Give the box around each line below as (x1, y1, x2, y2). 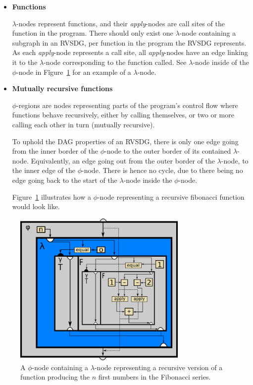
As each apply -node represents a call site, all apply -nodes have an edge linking (12, 47, 248, 57)
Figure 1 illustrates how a (12, 191, 91, 202)
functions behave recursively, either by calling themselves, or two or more (12, 110, 234, 120)
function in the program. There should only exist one (12, 28, 173, 38)
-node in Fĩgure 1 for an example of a (16, 66, 131, 77)
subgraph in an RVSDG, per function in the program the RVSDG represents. (12, 37, 247, 48)
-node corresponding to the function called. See (44, 56, 187, 67)
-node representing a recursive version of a (94, 362, 223, 372)
